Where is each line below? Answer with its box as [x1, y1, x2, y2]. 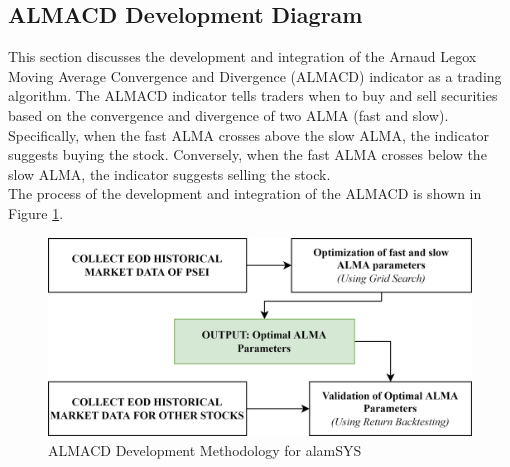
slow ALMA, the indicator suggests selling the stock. [8, 163, 331, 184]
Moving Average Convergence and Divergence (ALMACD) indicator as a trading [8, 65, 502, 86]
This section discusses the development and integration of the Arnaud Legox [8, 46, 477, 67]
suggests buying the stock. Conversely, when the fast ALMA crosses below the [8, 144, 487, 165]
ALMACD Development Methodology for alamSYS [48, 439, 362, 460]
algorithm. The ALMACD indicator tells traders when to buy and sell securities [8, 85, 498, 106]
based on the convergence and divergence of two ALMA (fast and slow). [8, 104, 449, 125]
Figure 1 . [8, 202, 64, 223]
